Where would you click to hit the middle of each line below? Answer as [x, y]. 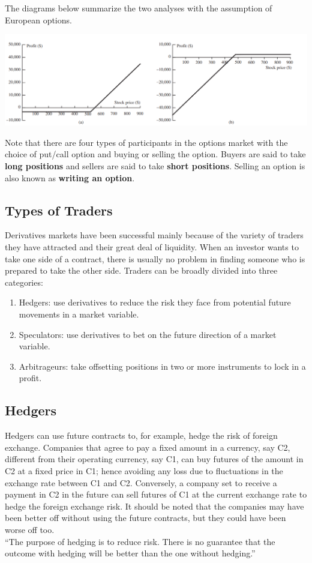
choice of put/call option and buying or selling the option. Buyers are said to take [155, 154]
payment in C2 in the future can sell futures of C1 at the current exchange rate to [156, 494]
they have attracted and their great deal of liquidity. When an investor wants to [152, 247]
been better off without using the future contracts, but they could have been [145, 518]
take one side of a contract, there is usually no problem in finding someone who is [155, 258]
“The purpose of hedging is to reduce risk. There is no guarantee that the [140, 541]
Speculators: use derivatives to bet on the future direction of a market [148, 334]
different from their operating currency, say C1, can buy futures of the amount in [154, 459]
